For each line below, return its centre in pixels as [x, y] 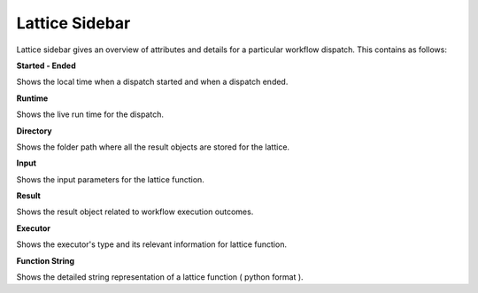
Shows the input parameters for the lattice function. [111, 179]
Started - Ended [46, 66]
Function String [46, 260]
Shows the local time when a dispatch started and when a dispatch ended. [152, 82]
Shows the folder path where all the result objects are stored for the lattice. [153, 147]
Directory [34, 131]
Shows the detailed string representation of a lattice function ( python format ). [160, 277]
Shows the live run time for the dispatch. [90, 114]
